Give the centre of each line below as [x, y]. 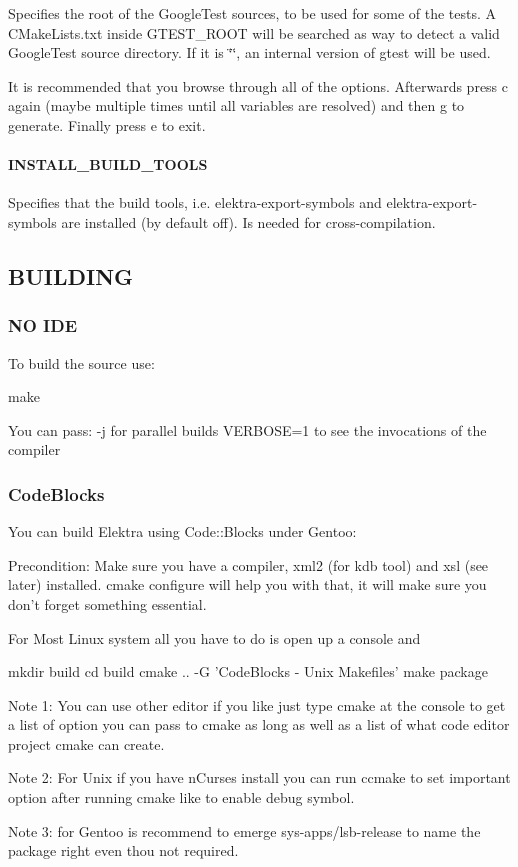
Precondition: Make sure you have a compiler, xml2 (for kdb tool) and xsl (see [248, 564]
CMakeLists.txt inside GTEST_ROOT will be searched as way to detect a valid [254, 32]
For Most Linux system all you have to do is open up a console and [214, 637]
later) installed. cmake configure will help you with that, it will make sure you [247, 584]
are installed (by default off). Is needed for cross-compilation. [248, 221]
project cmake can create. [86, 743]
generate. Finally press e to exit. [107, 124]
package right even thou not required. [123, 850]
